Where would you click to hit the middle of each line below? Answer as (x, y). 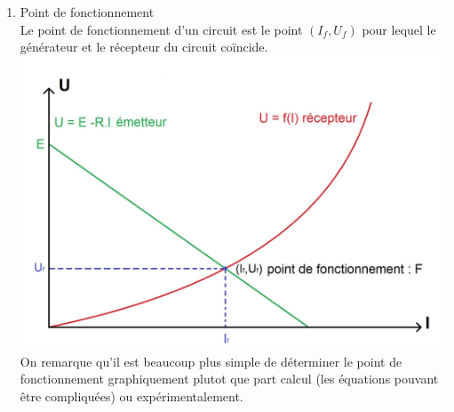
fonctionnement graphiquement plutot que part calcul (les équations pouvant (229, 379)
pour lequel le (399, 29)
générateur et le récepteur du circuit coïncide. (144, 47)
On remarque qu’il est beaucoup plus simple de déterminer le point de (211, 361)
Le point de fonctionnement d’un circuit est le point (161, 29)
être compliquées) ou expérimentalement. (131, 396)
